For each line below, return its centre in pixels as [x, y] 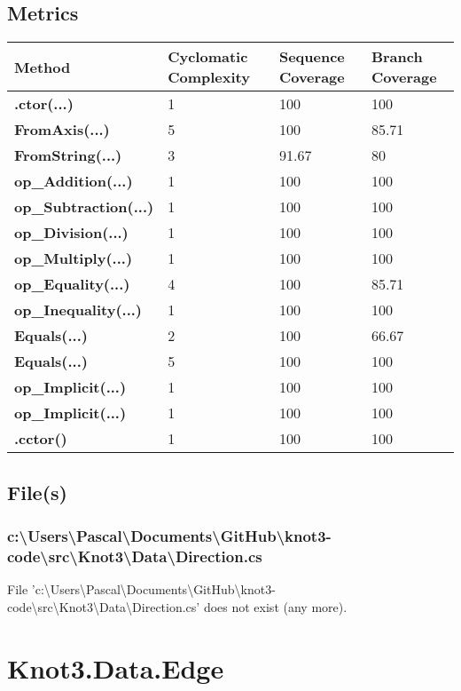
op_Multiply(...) [74, 258]
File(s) [37, 492]
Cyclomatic [208, 57]
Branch [397, 57]
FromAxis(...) [62, 130]
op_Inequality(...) [78, 310]
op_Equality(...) [72, 284]
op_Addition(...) [74, 181]
